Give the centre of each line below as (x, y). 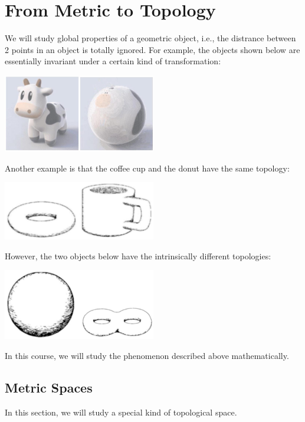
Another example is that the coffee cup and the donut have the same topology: (147, 168)
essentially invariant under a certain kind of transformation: (113, 61)
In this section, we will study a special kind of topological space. (121, 412)
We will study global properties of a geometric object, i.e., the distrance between (150, 38)
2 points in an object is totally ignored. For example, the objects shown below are (152, 49)
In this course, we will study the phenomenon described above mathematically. (147, 356)
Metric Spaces (49, 388)
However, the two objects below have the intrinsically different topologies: (138, 255)
